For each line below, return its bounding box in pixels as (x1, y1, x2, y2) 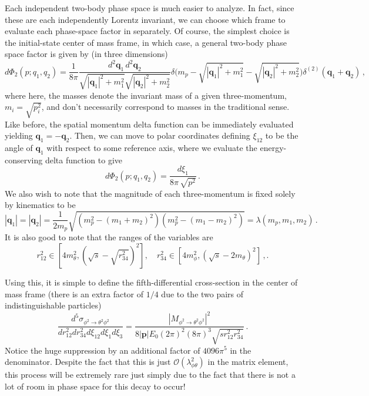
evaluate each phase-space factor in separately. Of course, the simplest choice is (5, 25, 290, 37)
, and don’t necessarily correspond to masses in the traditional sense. (41, 100, 290, 113)
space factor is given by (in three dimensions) (5, 48, 168, 60)
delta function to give (45, 153, 123, 166)
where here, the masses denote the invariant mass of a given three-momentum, (5, 89, 287, 101)
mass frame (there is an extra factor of (5, 287, 144, 300)
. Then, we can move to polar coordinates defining (69, 129, 250, 142)
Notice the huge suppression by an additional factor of (5, 344, 200, 356)
